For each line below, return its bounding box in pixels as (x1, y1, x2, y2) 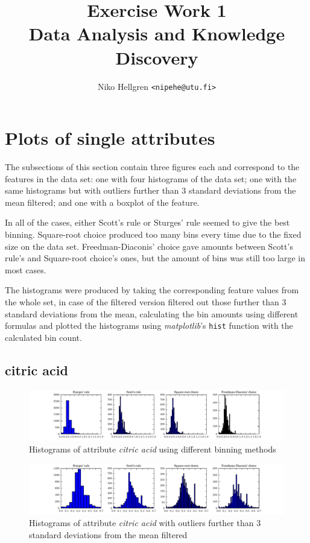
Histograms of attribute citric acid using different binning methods (29, 442, 276, 455)
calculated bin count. (5, 331, 82, 343)
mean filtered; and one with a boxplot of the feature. (5, 195, 200, 208)
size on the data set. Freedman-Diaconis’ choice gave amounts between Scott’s (5, 240, 293, 252)
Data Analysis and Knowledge (28, 21, 285, 46)
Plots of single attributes (5, 125, 215, 150)
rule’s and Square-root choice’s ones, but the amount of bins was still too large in (5, 252, 306, 264)
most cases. (5, 263, 46, 276)
